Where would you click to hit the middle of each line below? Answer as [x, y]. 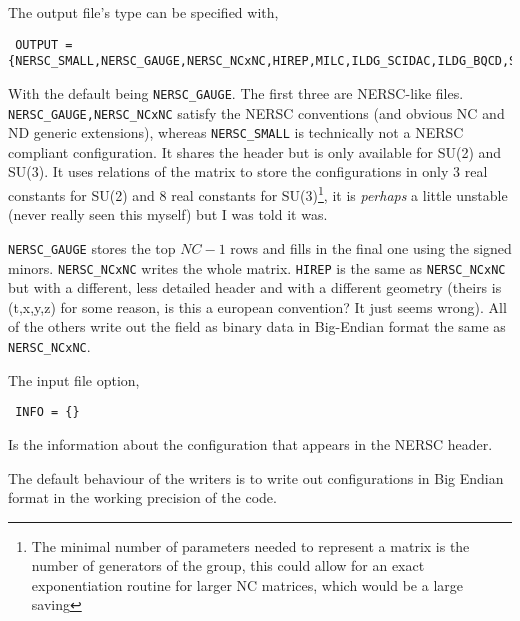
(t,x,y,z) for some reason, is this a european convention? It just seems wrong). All [257, 306]
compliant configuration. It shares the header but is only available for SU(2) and [255, 151]
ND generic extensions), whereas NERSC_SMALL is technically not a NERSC [236, 132]
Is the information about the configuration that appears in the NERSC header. [250, 443]
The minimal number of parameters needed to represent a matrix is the [250, 545]
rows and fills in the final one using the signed [371, 247]
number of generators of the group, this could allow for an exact [228, 565]
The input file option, [74, 379]
